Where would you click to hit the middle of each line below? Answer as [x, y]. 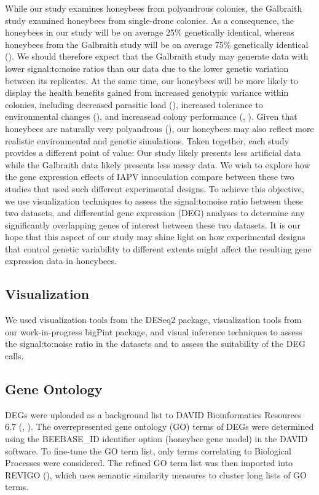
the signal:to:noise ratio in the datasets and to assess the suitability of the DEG [155, 344]
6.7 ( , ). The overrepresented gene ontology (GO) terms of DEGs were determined [159, 427]
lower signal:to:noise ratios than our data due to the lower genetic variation [147, 68]
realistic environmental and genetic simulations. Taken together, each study [147, 140]
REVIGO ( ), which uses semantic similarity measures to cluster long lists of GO [156, 474]
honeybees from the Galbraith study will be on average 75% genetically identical [157, 44]
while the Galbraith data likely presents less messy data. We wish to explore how [158, 164]
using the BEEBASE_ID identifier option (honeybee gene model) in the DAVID [156, 439]
